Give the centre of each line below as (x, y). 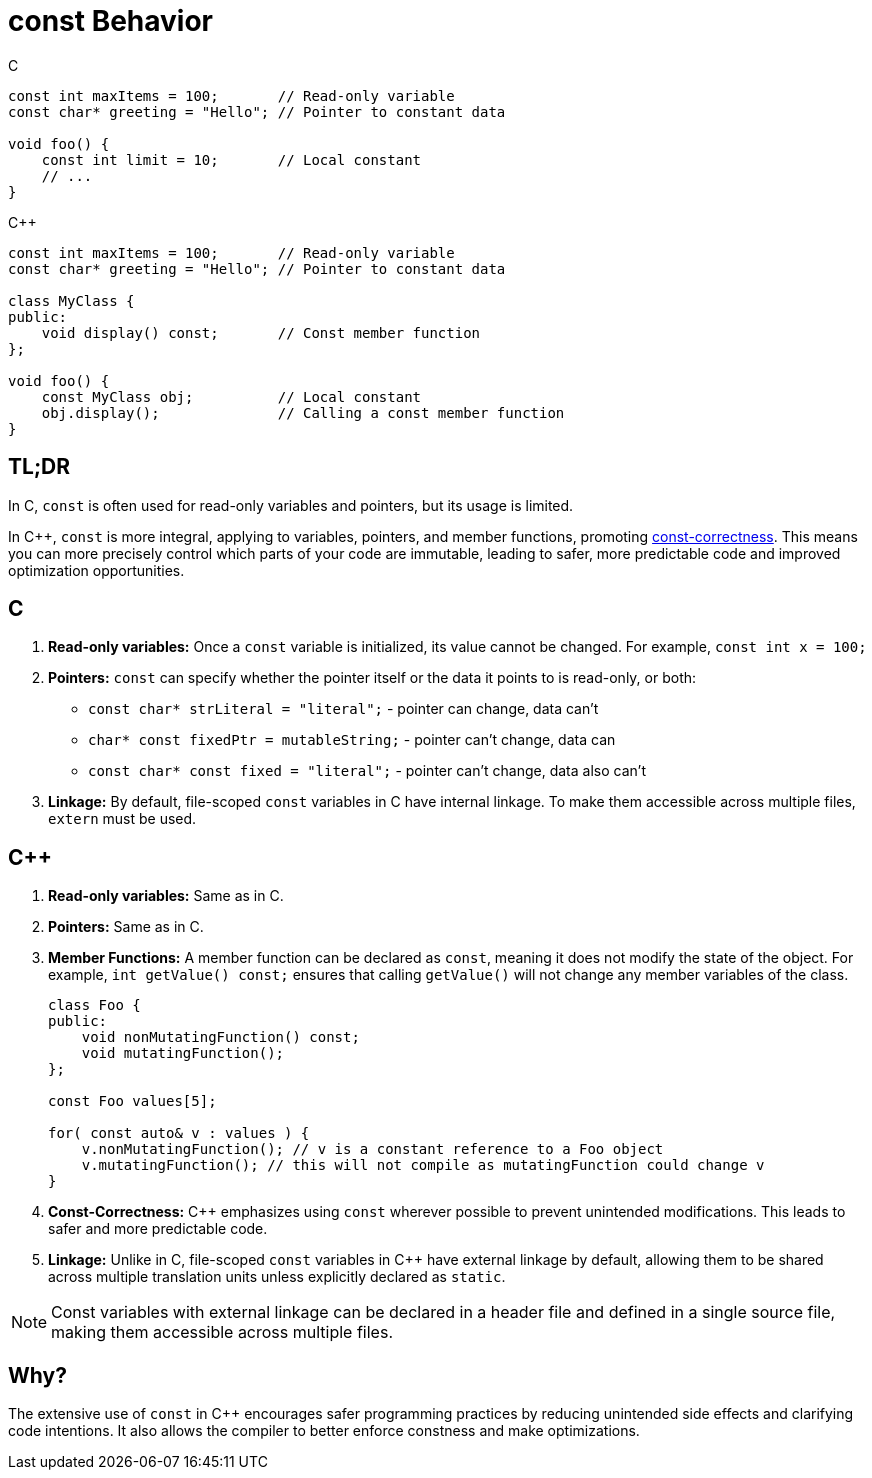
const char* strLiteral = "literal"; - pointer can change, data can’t (343, 709)
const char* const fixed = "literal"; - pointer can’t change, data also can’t (367, 771)
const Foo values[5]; (132, 1101)
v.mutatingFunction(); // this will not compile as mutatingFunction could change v (423, 1165)
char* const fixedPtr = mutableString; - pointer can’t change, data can (352, 740)
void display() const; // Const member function (261, 332)
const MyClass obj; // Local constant (231, 396)
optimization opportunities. (96, 570)
